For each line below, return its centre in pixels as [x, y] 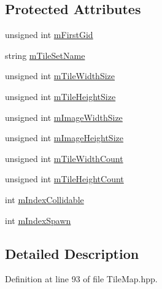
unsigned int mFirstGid [49, 35]
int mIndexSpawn [38, 220]
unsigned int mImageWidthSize [64, 117]
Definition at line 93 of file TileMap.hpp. [81, 279]
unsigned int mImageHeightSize [64, 138]
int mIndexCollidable [44, 199]
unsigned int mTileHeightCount [64, 179]
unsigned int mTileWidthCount [64, 158]
